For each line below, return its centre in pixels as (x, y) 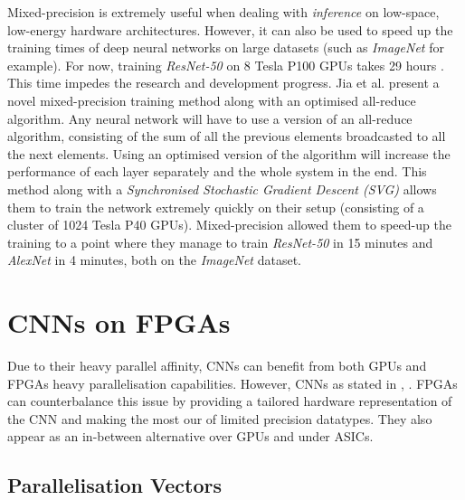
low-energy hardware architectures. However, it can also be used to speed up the (230, 29)
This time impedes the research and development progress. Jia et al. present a (223, 83)
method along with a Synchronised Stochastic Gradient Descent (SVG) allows (222, 189)
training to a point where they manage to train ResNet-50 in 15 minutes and (220, 242)
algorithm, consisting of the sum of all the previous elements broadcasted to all (227, 136)
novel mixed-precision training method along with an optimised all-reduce (212, 100)
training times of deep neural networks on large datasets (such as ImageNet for (226, 47)
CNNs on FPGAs (119, 322)
